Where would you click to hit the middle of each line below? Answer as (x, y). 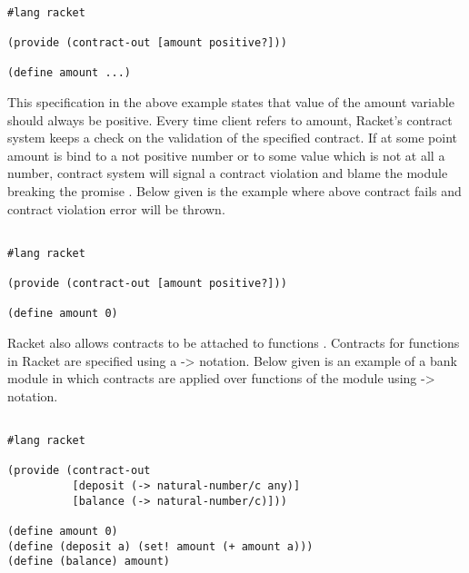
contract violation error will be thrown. (116, 208)
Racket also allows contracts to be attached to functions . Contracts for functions (234, 343)
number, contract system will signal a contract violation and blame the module (228, 173)
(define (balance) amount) (89, 562)
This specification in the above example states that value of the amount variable (231, 101)
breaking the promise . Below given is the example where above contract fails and (234, 190)
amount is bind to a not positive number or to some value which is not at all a (226, 155)
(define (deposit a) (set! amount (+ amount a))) (160, 546)
